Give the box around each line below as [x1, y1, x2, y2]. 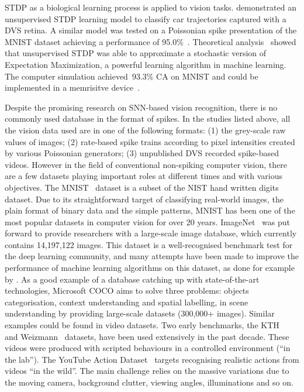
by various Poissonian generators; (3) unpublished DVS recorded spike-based [5, 147, 279, 159]
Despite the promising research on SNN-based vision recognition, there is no [5, 101, 278, 113]
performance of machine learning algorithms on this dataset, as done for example [5, 262, 295, 274]
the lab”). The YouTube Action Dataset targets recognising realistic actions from [5, 353, 299, 365]
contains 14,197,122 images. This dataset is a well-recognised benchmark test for [5, 238, 293, 250]
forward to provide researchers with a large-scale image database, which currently [5, 227, 297, 239]
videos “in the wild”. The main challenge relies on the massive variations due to [5, 365, 289, 377]
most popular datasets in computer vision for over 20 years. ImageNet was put [5, 215, 290, 228]
